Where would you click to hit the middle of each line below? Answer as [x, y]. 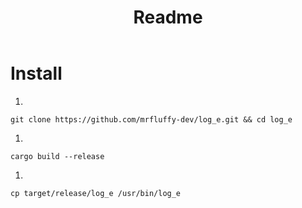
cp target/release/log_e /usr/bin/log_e [96, 193]
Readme [168, 17]
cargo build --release [57, 156]
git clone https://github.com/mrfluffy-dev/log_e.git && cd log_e [151, 119]
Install [36, 73]
